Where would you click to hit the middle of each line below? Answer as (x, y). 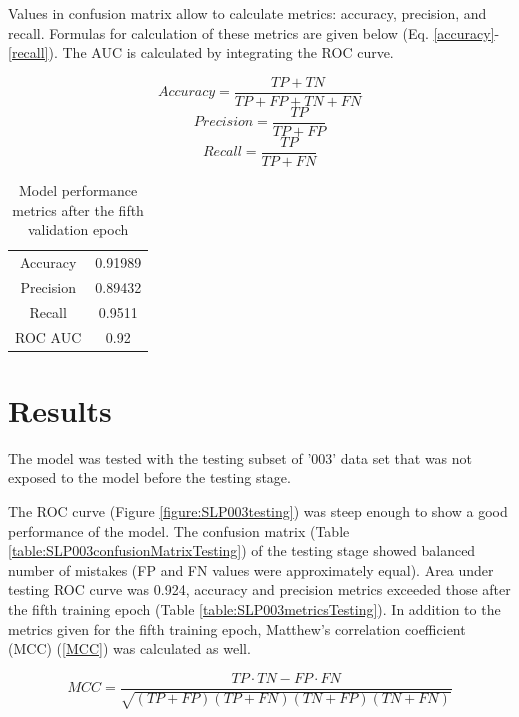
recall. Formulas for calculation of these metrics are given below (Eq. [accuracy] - (254, 32)
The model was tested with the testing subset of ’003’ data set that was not (240, 457)
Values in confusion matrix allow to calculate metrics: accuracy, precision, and (247, 13)
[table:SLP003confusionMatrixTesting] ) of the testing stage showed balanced (242, 550)
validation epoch (78, 229)
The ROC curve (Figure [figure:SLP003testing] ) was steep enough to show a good (258, 510)
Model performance (78, 189)
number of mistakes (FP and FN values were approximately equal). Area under (251, 569)
